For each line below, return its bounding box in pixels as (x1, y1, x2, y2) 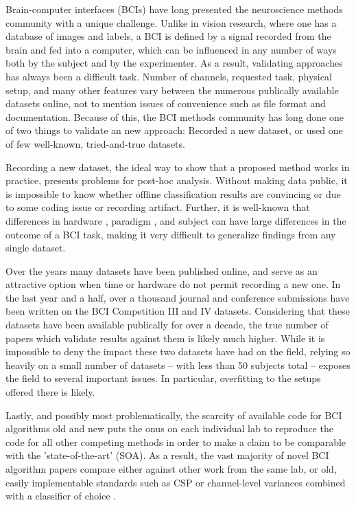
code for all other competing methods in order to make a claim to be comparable (5, 434, 346, 449)
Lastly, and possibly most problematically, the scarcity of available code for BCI (5, 407, 342, 422)
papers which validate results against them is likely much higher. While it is (5, 330, 325, 345)
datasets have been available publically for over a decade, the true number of (5, 317, 329, 332)
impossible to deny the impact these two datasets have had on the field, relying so (5, 344, 351, 359)
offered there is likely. (5, 385, 95, 399)
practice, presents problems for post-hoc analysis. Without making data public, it (5, 173, 348, 188)
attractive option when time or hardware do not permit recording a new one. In (5, 277, 341, 291)
